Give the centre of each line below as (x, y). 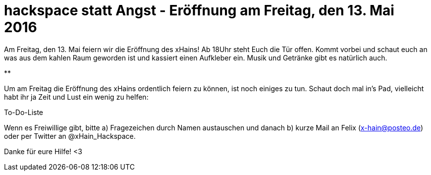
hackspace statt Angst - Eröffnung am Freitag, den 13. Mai (199, 10)
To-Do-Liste (24, 112)
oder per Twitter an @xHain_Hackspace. (70, 136)
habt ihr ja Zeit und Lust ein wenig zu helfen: (76, 97)
